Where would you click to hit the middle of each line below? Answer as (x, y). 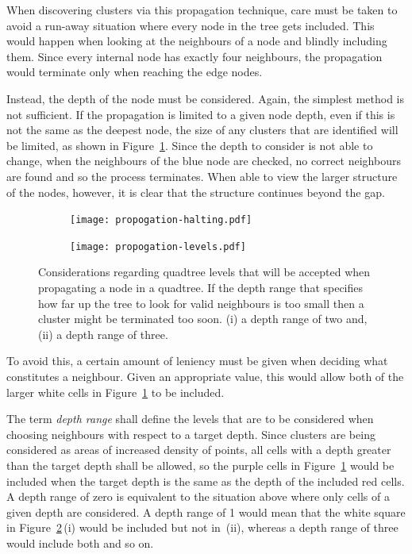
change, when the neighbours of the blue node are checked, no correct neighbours (204, 161)
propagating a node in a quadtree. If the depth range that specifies (201, 288)
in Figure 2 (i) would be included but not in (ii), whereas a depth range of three (202, 527)
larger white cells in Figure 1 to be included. (116, 392)
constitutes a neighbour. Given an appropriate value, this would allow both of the (205, 376)
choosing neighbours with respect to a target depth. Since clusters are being (191, 434)
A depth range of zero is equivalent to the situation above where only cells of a (198, 496)
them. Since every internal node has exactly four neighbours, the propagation (194, 56)
